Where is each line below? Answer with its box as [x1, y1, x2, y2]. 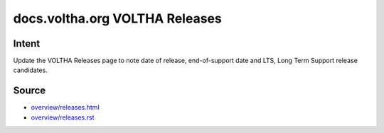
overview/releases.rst [31, 113, 95, 122]
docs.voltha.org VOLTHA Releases [13, 11, 222, 26]
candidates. [13, 66, 48, 74]
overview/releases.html [31, 103, 100, 112]
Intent [13, 37, 41, 50]
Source [13, 85, 46, 97]
